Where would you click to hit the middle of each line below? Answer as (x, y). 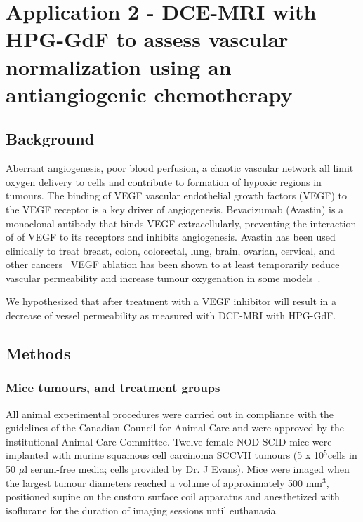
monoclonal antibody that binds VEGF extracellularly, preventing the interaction (181, 223)
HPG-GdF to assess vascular (147, 39)
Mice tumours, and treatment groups (113, 388)
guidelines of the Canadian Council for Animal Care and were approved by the (175, 428)
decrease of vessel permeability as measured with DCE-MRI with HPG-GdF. (171, 315)
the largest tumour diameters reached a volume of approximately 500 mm (164, 482)
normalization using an (119, 66)
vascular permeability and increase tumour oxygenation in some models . (163, 277)
